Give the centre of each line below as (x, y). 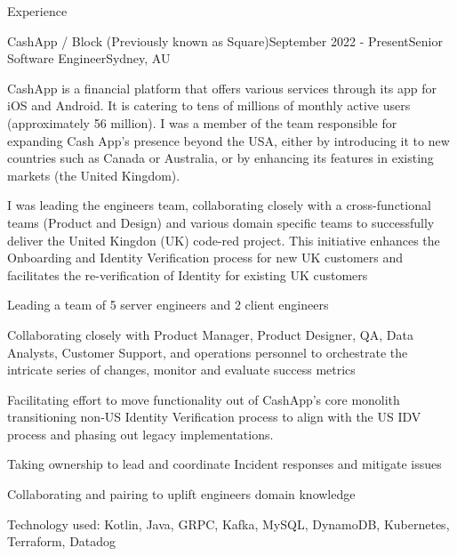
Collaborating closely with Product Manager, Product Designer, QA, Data (210, 334)
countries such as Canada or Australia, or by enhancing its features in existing (220, 158)
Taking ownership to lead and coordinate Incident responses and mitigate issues (224, 464)
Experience (37, 11)
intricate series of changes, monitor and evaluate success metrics (181, 370)
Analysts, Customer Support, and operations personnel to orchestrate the (208, 352)
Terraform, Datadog (62, 541)
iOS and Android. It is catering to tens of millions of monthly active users (209, 105)
